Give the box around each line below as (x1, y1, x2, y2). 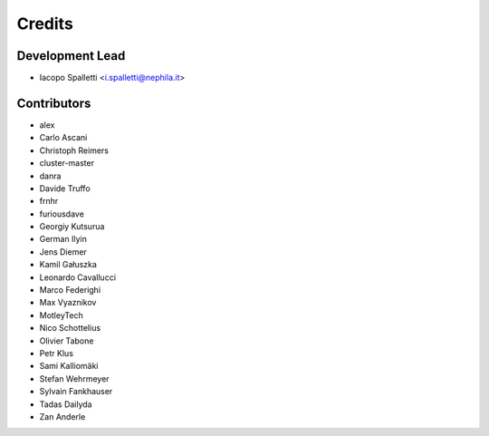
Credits (16, 14, 74, 34)
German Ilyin (39, 234, 88, 245)
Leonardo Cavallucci (39, 272, 117, 283)
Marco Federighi (39, 285, 101, 296)
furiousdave (39, 208, 85, 219)
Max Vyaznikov (39, 297, 97, 308)
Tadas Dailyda (39, 399, 92, 410)
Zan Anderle (39, 411, 86, 421)
